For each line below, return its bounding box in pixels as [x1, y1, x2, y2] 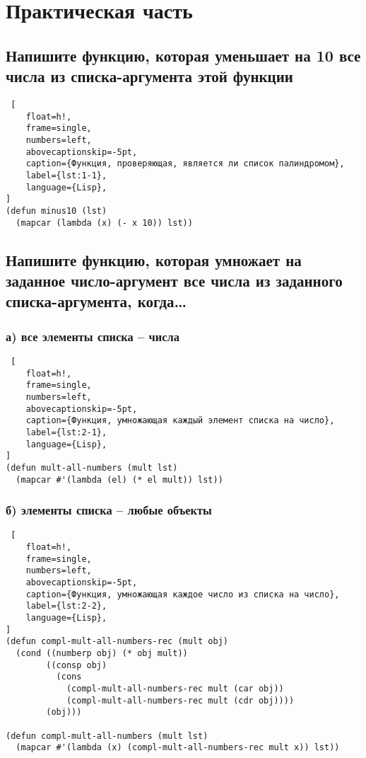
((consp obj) [46, 660, 107, 670]
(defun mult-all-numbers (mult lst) [6, 462, 178, 473]
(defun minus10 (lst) [6, 205, 107, 216]
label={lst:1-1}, [25, 170, 107, 180]
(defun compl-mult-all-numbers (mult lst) [6, 730, 208, 741]
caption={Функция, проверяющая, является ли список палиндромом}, [25, 159, 345, 169]
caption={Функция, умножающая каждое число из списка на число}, [25, 589, 340, 599]
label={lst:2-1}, [25, 427, 107, 437]
